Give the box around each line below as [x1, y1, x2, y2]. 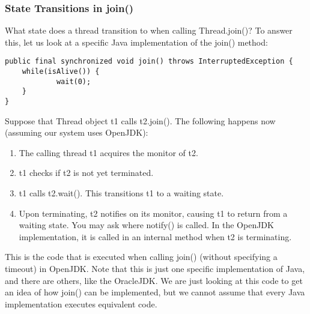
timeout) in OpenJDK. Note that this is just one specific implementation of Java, [5, 262, 305, 275]
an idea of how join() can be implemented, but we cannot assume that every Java [5, 286, 305, 298]
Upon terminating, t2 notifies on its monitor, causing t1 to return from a [19, 207, 288, 219]
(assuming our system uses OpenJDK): [5, 126, 148, 139]
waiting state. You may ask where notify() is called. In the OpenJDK [19, 219, 274, 231]
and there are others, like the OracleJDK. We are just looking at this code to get [5, 274, 303, 286]
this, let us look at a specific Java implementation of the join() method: [5, 35, 268, 48]
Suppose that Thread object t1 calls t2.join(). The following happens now [5, 114, 276, 127]
